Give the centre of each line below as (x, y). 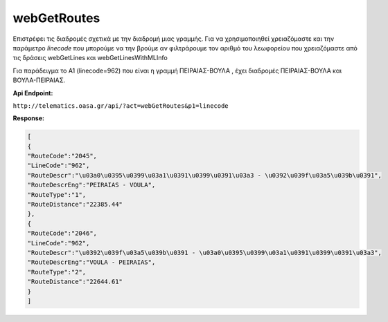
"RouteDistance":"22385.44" (75, 204)
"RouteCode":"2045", (62, 156)
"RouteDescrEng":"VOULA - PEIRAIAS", (91, 262)
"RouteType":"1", (57, 195)
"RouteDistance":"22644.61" (75, 282)
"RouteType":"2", (57, 272)
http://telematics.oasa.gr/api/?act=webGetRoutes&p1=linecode (121, 106)
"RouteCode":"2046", (62, 234)
